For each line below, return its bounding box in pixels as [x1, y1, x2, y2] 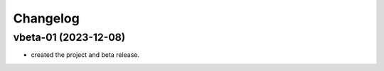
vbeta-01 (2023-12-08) [13, 31, 126, 44]
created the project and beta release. [31, 51, 140, 59]
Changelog [13, 11, 80, 26]
